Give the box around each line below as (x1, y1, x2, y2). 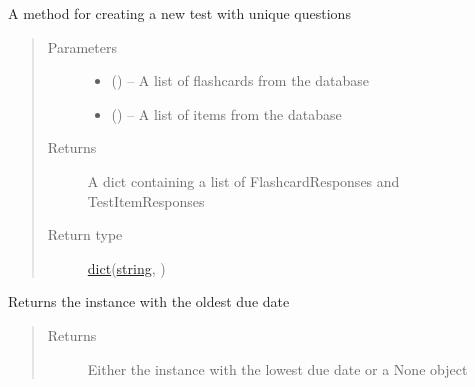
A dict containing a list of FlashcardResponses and (87, 170, 400, 191)
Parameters (47, 36, 117, 57)
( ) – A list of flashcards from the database (111, 70, 370, 91)
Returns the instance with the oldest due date (8, 291, 290, 312)
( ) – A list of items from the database (111, 103, 342, 124)
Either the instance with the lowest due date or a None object (87, 358, 468, 379)
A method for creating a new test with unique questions (8, 3, 351, 23)
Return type (47, 224, 123, 245)
